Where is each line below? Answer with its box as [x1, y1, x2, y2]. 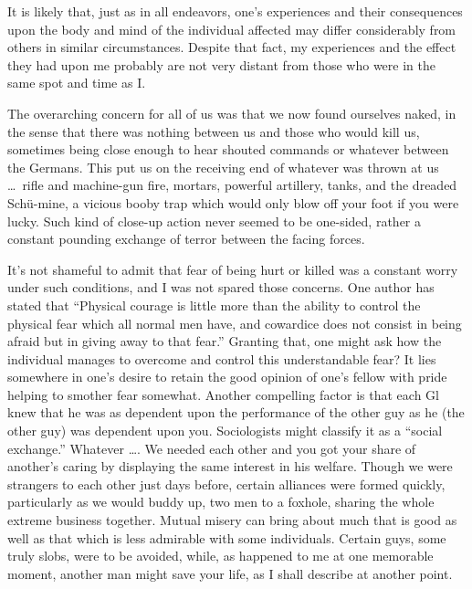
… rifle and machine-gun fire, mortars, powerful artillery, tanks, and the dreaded [7, 175, 457, 195]
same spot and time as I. [7, 73, 146, 92]
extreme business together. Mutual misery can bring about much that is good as [7, 510, 457, 530]
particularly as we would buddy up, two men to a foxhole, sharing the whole [7, 492, 435, 511]
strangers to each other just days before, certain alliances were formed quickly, [7, 474, 446, 493]
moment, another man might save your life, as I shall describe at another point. [7, 563, 453, 583]
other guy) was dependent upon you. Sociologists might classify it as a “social [7, 421, 443, 440]
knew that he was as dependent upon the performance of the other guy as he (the [7, 403, 465, 422]
